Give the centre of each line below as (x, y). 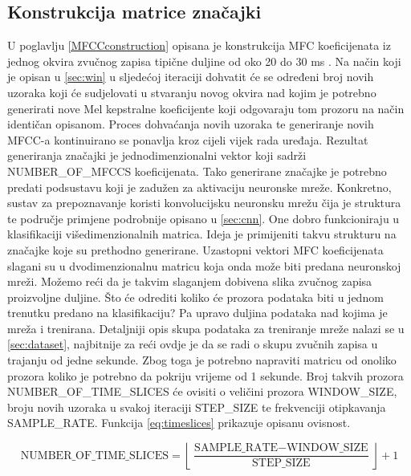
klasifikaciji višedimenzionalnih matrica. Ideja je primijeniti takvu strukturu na (202, 234)
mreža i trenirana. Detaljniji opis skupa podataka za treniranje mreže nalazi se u (206, 328)
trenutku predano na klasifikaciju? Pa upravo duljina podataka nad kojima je (197, 313)
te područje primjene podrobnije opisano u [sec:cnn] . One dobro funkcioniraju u (203, 218)
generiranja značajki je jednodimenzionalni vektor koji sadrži (157, 155)
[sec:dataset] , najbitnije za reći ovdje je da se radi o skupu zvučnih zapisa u (193, 344)
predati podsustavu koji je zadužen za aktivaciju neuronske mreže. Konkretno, (199, 187)
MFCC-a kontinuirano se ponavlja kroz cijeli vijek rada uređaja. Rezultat (188, 139)
